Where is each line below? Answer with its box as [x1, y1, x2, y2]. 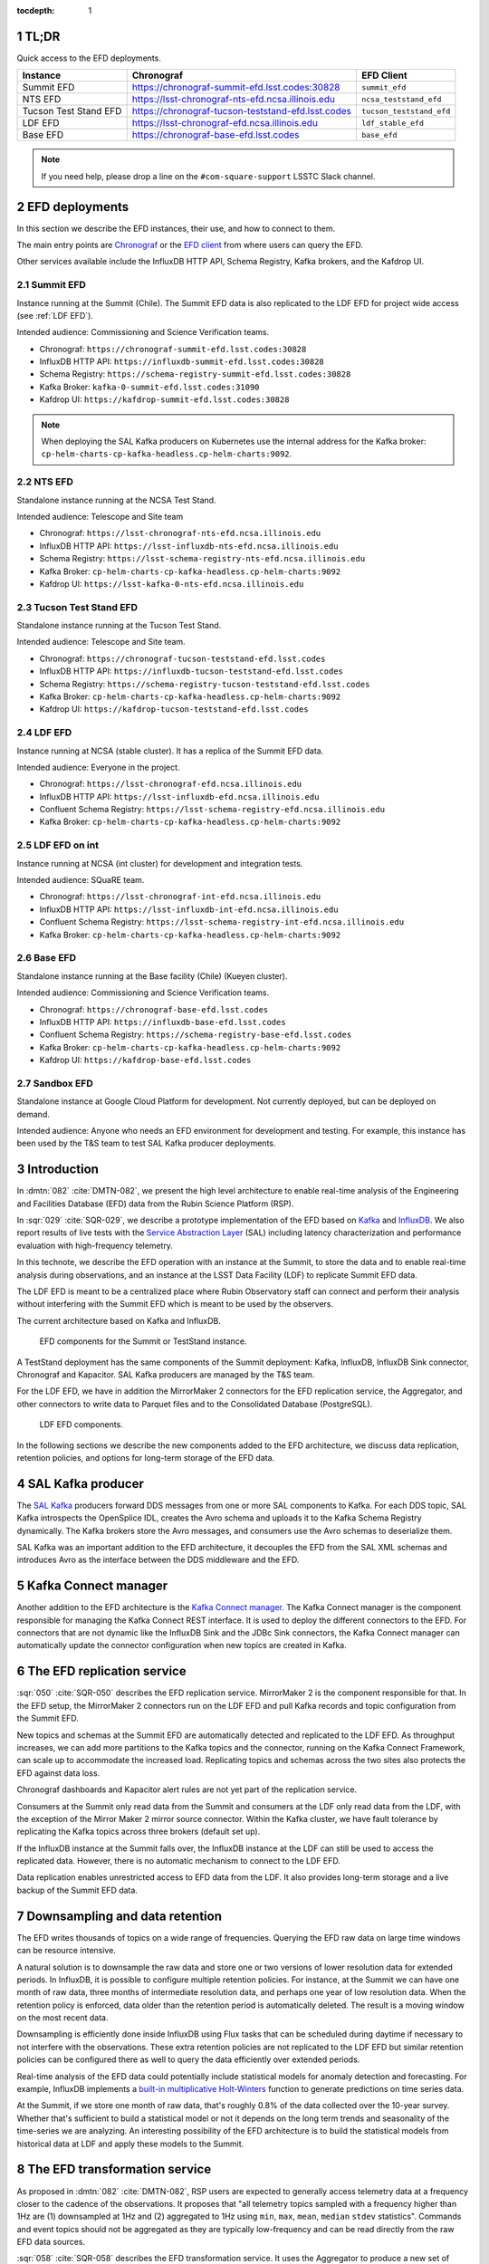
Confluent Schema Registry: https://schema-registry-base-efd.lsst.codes [39, 1029, 352, 1041]
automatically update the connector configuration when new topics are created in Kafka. [16, 1640, 348, 1651]
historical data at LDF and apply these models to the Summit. [16, 2138, 244, 2149]
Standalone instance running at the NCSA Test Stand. [16, 494, 216, 505]
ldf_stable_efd [360, 118, 425, 128]
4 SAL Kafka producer [16, 1476, 145, 1492]
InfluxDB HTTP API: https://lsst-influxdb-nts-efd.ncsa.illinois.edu [39, 540, 339, 552]
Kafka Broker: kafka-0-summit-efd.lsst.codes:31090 [39, 381, 260, 392]
